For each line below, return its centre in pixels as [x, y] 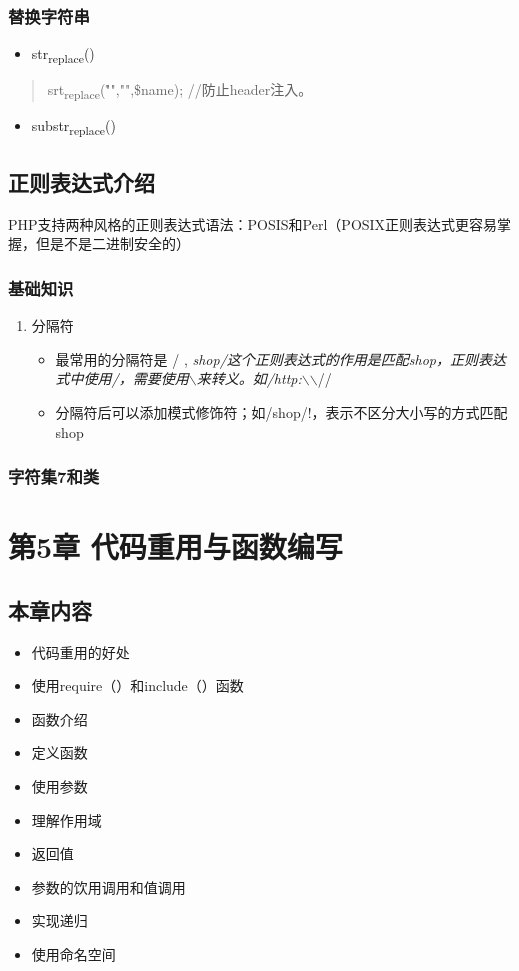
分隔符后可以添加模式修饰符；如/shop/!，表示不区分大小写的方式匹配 [281, 411]
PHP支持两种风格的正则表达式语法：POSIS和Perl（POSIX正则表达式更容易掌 [260, 223]
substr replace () [73, 127]
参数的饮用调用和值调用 [108, 886]
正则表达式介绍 [81, 181]
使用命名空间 [73, 953]
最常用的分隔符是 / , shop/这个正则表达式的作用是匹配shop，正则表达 [281, 358]
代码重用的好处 [80, 651]
